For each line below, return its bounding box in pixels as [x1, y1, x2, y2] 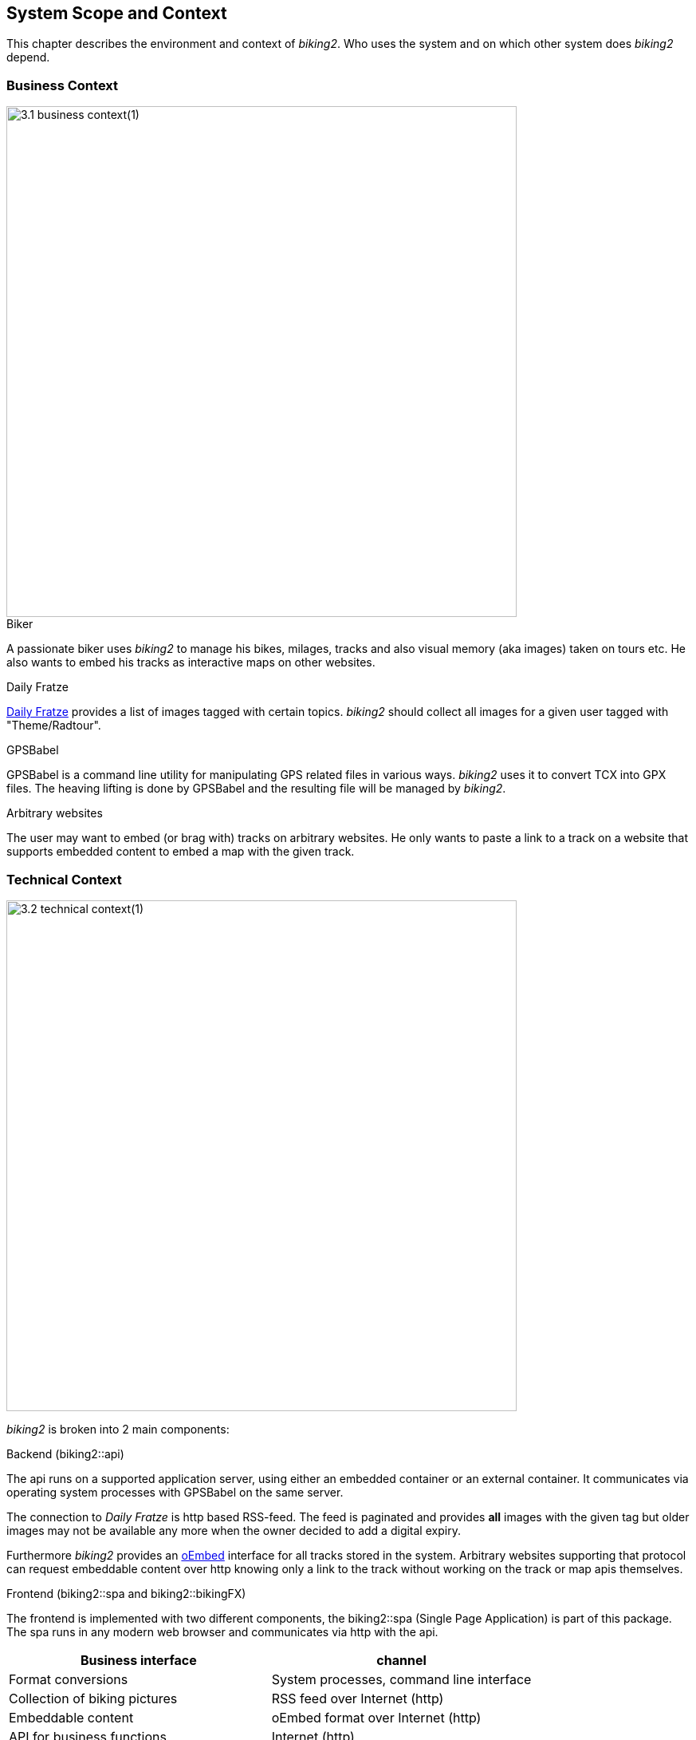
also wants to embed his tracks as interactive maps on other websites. [6, 655, 376, 670]
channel [376, 1651, 427, 1668]
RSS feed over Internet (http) [271, 1690, 444, 1706]
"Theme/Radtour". [6, 718, 101, 733]
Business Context [6, 77, 119, 93]
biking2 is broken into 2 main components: [6, 1422, 230, 1436]
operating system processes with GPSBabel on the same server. [6, 1485, 344, 1499]
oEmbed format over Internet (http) [271, 1709, 482, 1726]
